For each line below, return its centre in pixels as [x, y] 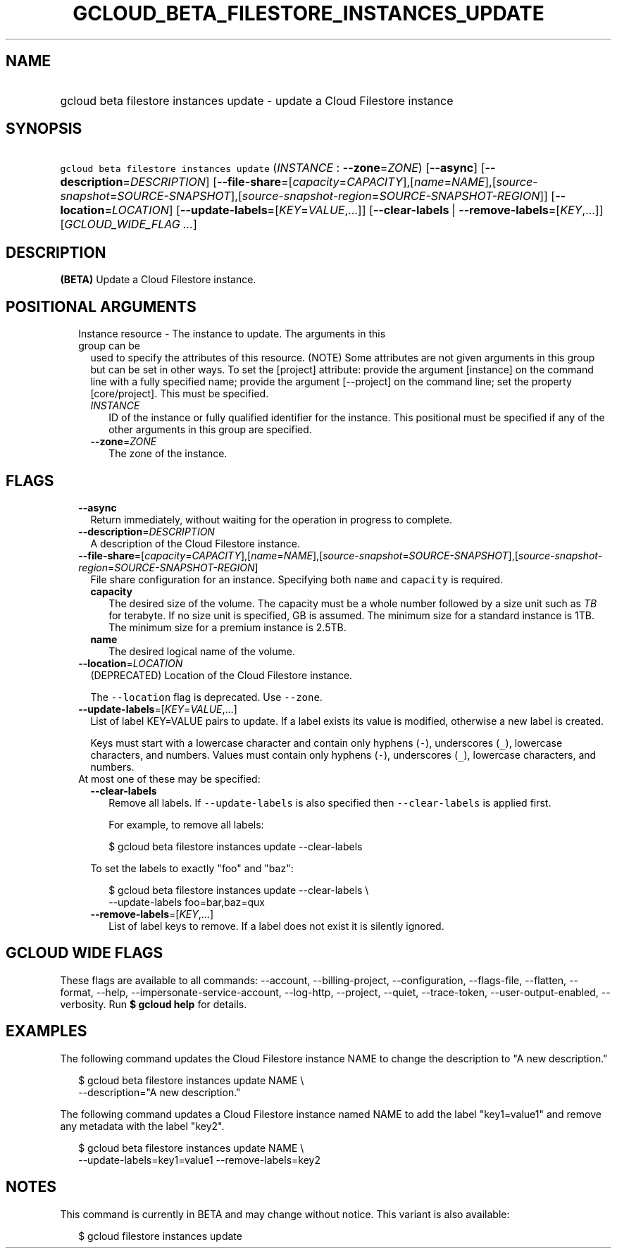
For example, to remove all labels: [186, 824]
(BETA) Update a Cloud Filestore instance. [158, 280]
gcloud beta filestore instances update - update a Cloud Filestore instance [257, 100]
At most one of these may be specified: [169, 778]
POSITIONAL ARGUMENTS [101, 306]
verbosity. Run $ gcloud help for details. [154, 1004]
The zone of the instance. [168, 454]
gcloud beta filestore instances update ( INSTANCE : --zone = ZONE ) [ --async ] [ [273, 168]
